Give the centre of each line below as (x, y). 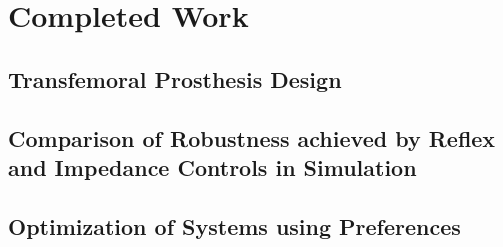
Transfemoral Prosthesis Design (175, 78)
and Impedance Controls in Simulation (212, 166)
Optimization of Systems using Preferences (234, 225)
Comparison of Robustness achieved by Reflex (252, 137)
